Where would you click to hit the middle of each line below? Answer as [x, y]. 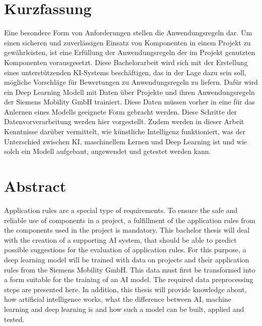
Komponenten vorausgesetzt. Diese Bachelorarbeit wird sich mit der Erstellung [126, 62]
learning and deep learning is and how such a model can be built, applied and [124, 309]
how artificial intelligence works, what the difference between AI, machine [118, 299]
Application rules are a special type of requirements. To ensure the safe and [121, 210]
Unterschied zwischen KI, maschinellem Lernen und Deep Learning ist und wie [126, 141]
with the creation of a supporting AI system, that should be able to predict [120, 239]
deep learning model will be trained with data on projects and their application [127, 259]
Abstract [35, 186]
